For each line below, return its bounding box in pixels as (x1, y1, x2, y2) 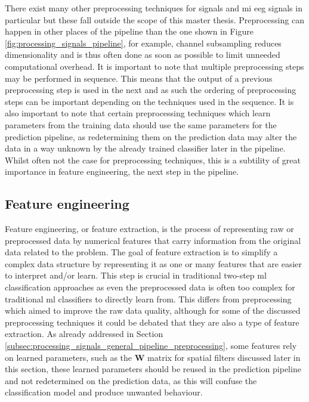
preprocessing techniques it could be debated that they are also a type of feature (5, 316, 299, 328)
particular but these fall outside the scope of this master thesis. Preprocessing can (5, 13, 304, 26)
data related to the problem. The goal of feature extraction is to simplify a (5, 246, 278, 258)
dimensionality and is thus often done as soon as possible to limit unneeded (5, 48, 280, 61)
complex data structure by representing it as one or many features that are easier (5, 257, 302, 270)
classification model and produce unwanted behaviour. (5, 386, 203, 398)
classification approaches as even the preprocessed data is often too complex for (5, 281, 295, 293)
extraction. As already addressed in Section (5, 327, 163, 340)
